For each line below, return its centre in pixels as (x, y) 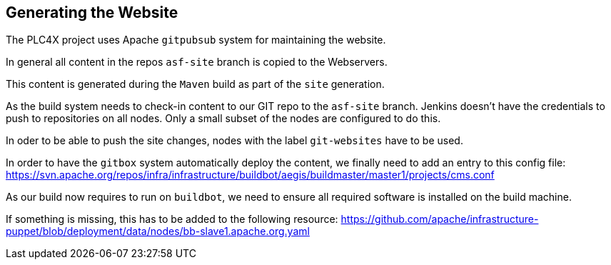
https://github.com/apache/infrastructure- (440, 219)
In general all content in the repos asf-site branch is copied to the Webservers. (197, 62)
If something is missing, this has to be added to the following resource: (172, 219)
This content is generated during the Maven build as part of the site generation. (195, 84)
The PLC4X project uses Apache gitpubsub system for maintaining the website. (196, 40)
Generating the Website (92, 12)
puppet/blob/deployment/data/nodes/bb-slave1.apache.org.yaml (158, 231)
